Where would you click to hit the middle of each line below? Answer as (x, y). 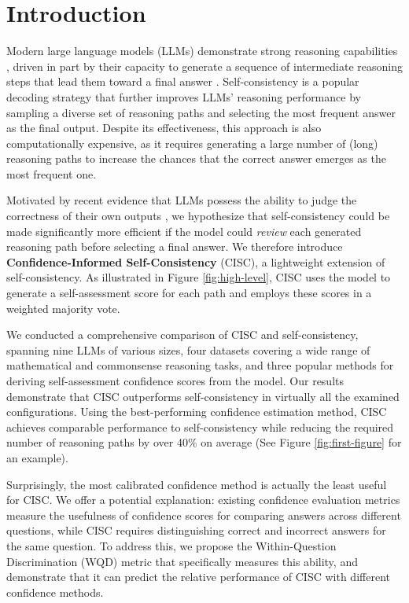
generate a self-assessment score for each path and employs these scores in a (189, 293)
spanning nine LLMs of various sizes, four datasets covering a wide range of (188, 349)
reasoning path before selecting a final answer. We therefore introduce (175, 246)
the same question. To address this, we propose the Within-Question (171, 545)
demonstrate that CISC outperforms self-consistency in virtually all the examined (203, 396)
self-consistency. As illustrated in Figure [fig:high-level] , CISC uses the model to (199, 277)
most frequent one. (52, 173)
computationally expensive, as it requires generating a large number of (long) (192, 143)
